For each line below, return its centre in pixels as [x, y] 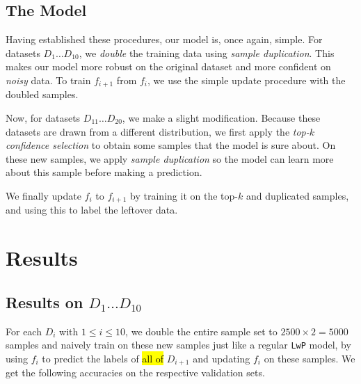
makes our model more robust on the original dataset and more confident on [168, 66]
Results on [45, 302]
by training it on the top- [184, 195]
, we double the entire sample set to [201, 331]
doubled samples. [42, 94]
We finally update [43, 195]
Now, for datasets [43, 118]
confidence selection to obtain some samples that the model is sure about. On [171, 145]
